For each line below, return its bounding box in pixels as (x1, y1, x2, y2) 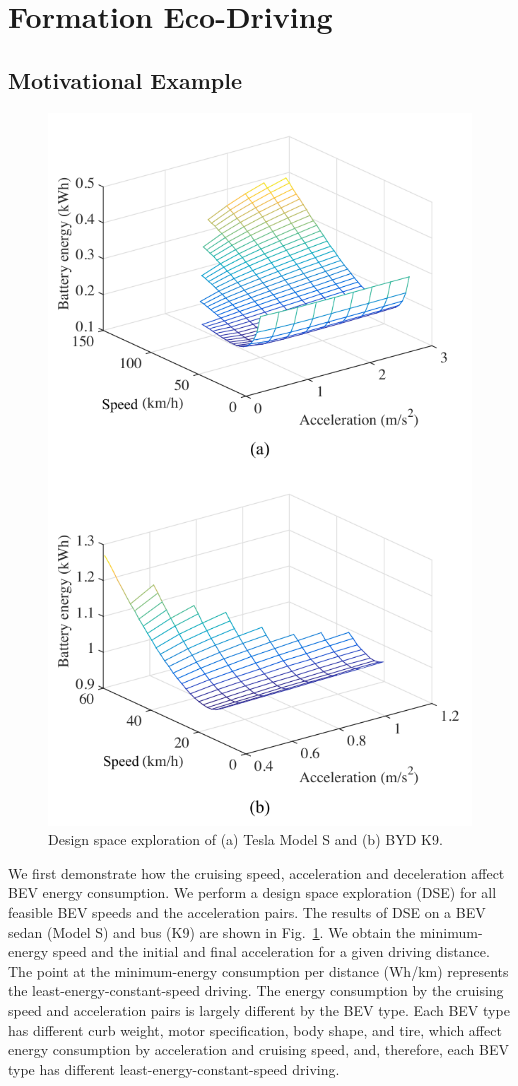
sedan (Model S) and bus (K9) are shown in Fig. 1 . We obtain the (8, 921, 416, 942)
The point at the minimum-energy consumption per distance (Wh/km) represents (8, 960, 509, 981)
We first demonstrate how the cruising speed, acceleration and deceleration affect (8, 862, 505, 883)
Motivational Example (8, 64, 242, 95)
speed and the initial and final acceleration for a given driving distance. (52, 941, 490, 962)
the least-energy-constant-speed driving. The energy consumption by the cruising (8, 980, 504, 1001)
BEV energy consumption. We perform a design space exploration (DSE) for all (8, 882, 497, 903)
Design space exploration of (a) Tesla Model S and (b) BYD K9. (48, 829, 443, 850)
